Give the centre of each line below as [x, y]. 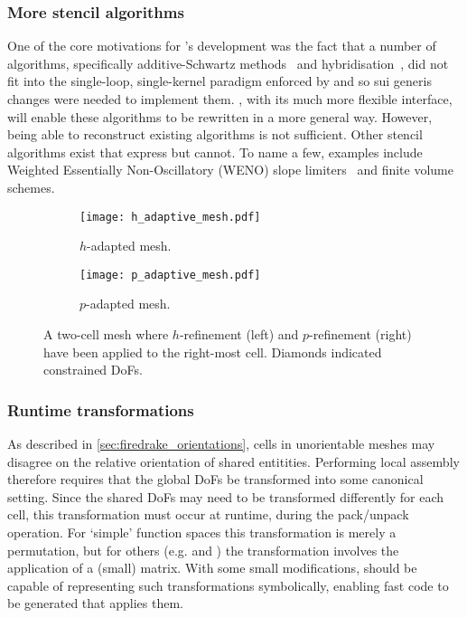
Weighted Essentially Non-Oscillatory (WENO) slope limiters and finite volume [230, 170]
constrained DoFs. [93, 370]
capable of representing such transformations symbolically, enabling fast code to [228, 585]
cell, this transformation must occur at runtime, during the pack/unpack [208, 514]
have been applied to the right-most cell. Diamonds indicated [213, 352]
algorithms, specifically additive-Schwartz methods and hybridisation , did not [228, 63]
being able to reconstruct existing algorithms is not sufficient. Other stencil [215, 134]
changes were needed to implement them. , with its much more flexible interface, [230, 99]
